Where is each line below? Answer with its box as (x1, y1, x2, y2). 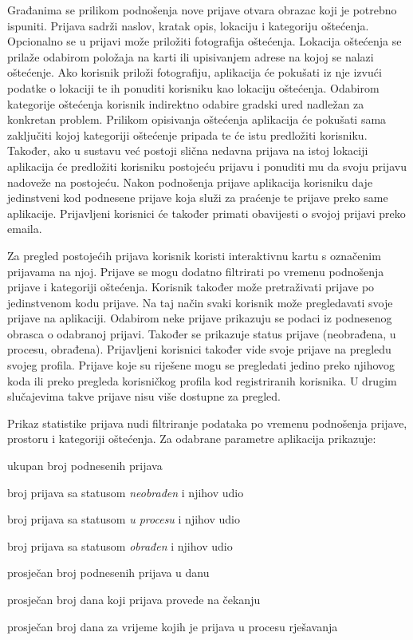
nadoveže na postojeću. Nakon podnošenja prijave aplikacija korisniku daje (7, 173, 373, 190)
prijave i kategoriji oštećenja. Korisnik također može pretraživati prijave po (7, 279, 375, 295)
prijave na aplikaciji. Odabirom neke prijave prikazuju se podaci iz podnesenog (7, 310, 392, 326)
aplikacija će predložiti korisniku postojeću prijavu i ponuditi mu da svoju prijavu (7, 157, 407, 174)
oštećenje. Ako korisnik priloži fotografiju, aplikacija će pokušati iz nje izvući (7, 64, 382, 81)
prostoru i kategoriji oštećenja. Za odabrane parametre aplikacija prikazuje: (7, 430, 376, 447)
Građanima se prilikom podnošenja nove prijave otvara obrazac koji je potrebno (7, 2, 397, 18)
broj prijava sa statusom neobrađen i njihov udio (7, 484, 244, 500)
